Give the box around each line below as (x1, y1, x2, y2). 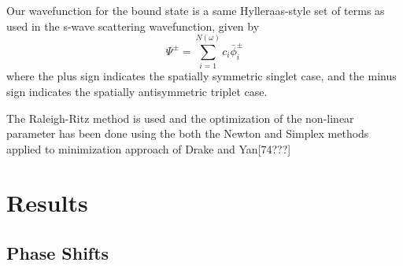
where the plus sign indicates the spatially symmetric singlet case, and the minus (6, 68, 397, 84)
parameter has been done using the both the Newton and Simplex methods (6, 125, 369, 142)
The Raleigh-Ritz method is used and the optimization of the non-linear (6, 109, 354, 126)
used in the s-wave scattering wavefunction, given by (6, 17, 260, 34)
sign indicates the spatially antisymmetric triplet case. (6, 83, 268, 99)
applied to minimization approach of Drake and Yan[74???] (6, 140, 291, 157)
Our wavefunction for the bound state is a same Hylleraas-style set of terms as (6, 2, 385, 18)
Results (6, 187, 88, 219)
